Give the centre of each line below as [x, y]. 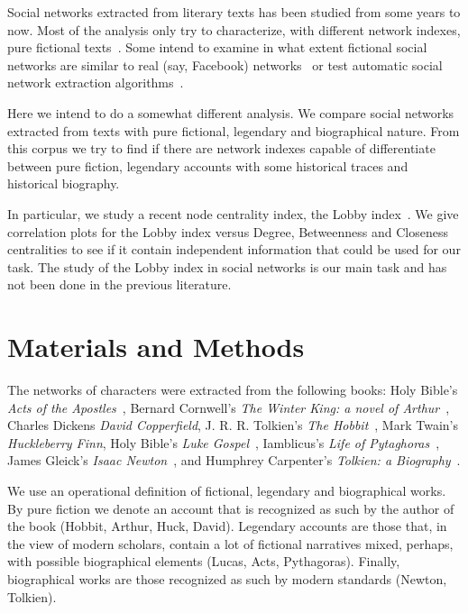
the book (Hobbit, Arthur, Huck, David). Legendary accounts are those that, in [227, 526]
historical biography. [64, 183]
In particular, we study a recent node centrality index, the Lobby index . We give [233, 213]
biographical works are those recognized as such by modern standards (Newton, [227, 578]
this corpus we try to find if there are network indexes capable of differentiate [221, 148]
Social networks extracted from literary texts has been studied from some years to [234, 12]
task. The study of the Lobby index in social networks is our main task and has [227, 266]
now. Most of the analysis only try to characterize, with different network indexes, [234, 29]
